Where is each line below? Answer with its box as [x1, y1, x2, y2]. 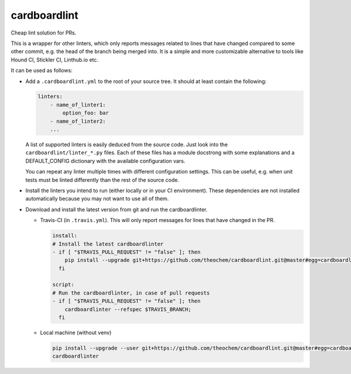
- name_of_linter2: [50, 117, 106, 124]
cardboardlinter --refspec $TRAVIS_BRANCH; [64, 306, 191, 313]
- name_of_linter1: [50, 101, 106, 108]
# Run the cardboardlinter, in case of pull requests [52, 289, 210, 296]
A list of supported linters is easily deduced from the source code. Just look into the [25, 141, 228, 148]
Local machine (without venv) [40, 329, 112, 336]
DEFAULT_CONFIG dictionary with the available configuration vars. [25, 157, 185, 164]
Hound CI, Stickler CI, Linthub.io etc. [11, 56, 99, 63]
